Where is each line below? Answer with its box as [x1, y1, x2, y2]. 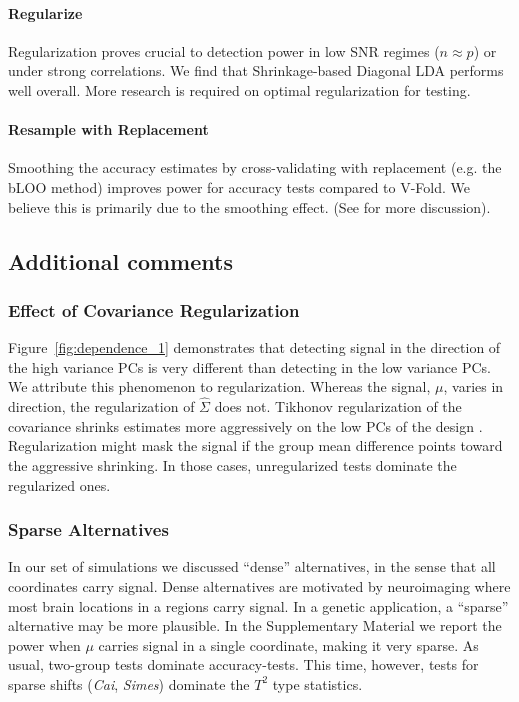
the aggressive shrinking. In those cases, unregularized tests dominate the [8, 454, 457, 475]
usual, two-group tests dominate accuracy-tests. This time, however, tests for [8, 654, 479, 675]
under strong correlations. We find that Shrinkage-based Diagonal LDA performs [8, 60, 504, 81]
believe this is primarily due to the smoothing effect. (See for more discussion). [8, 196, 491, 217]
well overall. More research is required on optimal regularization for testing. [8, 79, 471, 100]
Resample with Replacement [8, 119, 209, 140]
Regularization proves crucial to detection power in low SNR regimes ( [8, 40, 440, 61]
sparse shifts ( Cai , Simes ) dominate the [8, 673, 250, 694]
